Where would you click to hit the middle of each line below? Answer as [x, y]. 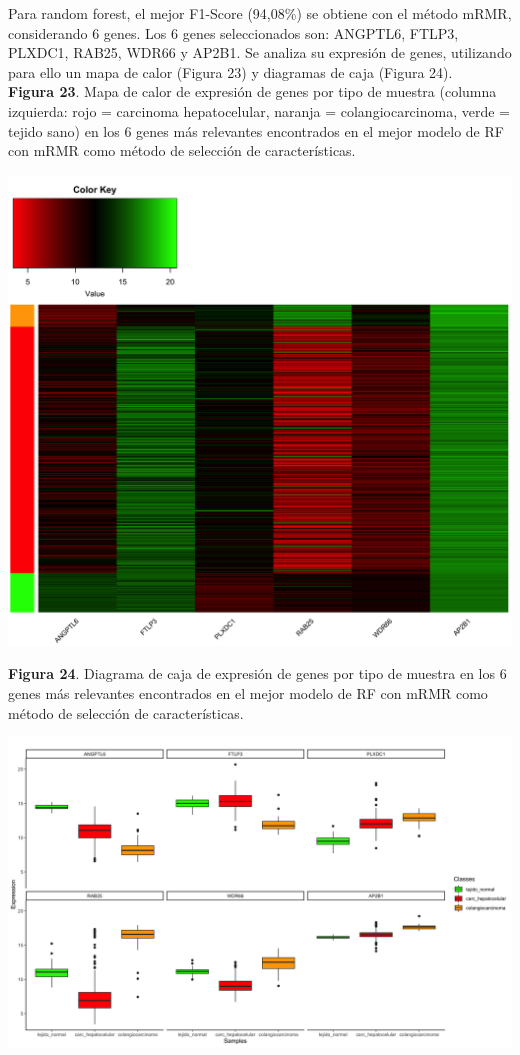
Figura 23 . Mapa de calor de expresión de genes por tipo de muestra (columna [252, 91]
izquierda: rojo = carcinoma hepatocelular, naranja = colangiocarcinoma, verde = [259, 110]
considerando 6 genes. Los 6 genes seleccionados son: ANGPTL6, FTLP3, [233, 32]
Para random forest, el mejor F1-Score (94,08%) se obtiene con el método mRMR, [260, 13]
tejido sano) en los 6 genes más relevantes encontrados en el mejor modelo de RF [256, 130]
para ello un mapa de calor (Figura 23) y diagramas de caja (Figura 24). [230, 71]
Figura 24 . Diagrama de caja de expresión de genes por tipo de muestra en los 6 [257, 673]
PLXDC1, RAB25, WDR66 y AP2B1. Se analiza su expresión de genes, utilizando [260, 52]
